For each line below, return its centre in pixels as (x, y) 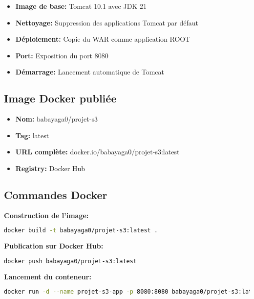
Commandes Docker (56, 194)
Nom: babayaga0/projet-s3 (56, 119)
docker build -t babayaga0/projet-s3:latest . (81, 231)
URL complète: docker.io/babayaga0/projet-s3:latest (97, 152)
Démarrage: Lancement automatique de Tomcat (90, 72)
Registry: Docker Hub (50, 168)
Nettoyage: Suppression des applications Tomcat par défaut (107, 22)
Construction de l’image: (46, 215)
